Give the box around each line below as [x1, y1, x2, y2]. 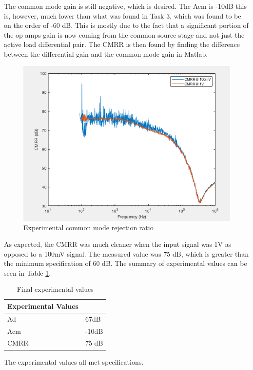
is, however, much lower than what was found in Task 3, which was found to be [4, 10, 241, 21]
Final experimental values [17, 284, 94, 294]
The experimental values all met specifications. [4, 356, 144, 367]
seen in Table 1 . [4, 267, 51, 278]
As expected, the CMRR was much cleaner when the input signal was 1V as [4, 239, 232, 249]
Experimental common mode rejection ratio [23, 222, 154, 233]
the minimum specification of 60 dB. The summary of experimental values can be [4, 258, 247, 268]
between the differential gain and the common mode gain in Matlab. [4, 48, 208, 59]
